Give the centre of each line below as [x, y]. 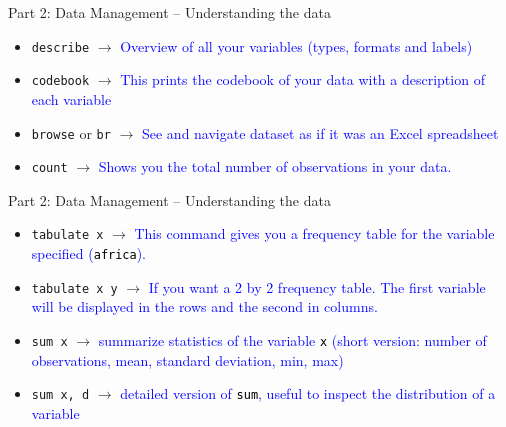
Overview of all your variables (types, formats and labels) [296, 45]
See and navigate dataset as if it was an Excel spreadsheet [320, 132]
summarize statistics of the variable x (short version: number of [292, 339]
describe [60, 47]
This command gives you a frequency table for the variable [314, 233]
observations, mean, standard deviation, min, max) [187, 359]
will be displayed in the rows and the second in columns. [204, 306]
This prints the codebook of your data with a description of [302, 79]
